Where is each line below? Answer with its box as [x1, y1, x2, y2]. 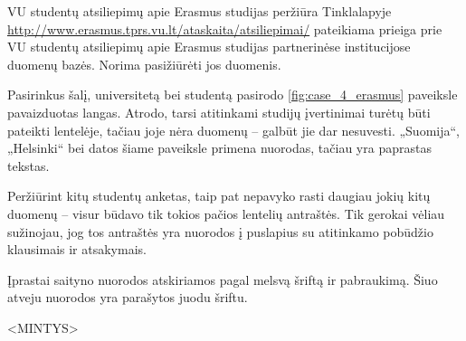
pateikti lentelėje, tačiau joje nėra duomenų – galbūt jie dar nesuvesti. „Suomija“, [7, 120, 460, 139]
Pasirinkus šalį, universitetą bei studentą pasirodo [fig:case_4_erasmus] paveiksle [7, 85, 458, 104]
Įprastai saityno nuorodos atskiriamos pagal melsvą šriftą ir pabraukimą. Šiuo [7, 270, 438, 289]
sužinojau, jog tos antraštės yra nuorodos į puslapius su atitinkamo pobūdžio [7, 222, 433, 241]
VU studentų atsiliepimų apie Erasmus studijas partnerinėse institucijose [7, 37, 411, 56]
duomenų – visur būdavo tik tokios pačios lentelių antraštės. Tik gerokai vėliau [7, 204, 445, 223]
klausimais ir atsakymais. [7, 240, 147, 259]
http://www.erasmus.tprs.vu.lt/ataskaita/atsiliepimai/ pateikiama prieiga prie [7, 19, 442, 38]
